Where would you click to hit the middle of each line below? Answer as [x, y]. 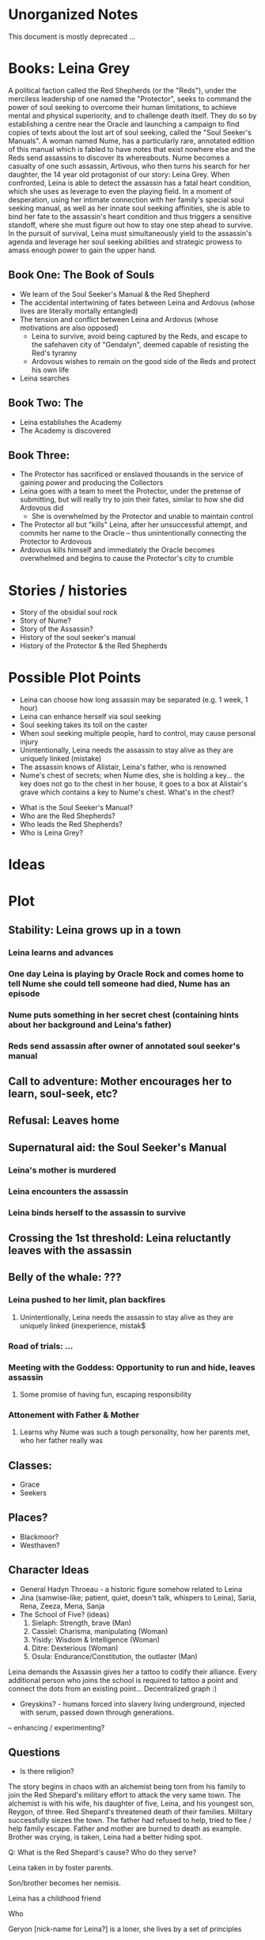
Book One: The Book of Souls [81, 275]
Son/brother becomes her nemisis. [64, 1883]
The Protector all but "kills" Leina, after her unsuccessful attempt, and [133, 525]
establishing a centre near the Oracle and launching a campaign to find [124, 123]
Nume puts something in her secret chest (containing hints [124, 1014]
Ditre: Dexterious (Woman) [75, 1648]
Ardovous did [42, 508]
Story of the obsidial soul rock [68, 612]
